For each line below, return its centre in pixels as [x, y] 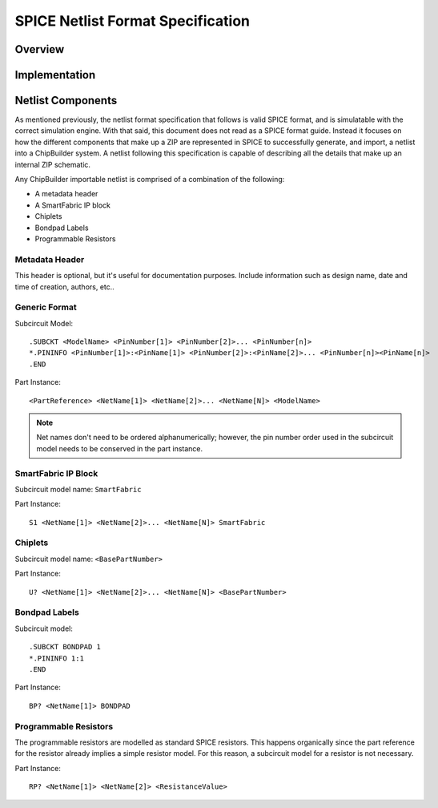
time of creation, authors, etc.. [65, 287]
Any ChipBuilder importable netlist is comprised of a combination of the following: [150, 180]
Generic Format [46, 307]
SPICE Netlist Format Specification [133, 21]
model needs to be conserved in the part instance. [120, 448]
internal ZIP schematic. [53, 164]
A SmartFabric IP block [73, 205]
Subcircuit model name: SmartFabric [78, 489]
